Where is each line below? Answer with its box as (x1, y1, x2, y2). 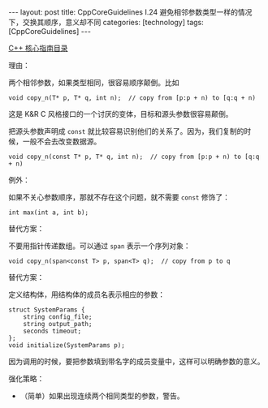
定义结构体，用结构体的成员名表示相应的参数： (8, 290, 165, 299)
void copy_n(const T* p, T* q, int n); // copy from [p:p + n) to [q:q (8, 152, 260, 161)
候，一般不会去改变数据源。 (8, 136, 102, 146)
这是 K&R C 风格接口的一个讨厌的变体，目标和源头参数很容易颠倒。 (8, 110, 233, 118)
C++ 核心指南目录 (8, 43, 68, 53)
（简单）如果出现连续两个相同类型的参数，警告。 (19, 391, 184, 401)
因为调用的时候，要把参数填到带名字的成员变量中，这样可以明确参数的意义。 (8, 357, 265, 366)
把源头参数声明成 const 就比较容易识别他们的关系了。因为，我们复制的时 (8, 127, 252, 135)
